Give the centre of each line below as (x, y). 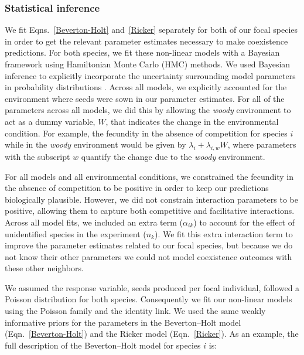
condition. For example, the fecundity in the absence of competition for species (146, 133)
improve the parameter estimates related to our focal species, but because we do (149, 245)
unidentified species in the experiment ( (76, 233)
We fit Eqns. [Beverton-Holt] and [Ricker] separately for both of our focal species (151, 30)
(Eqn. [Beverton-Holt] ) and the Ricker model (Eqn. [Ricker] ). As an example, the (152, 334)
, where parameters (262, 144)
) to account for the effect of (244, 222)
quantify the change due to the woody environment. (173, 156)
